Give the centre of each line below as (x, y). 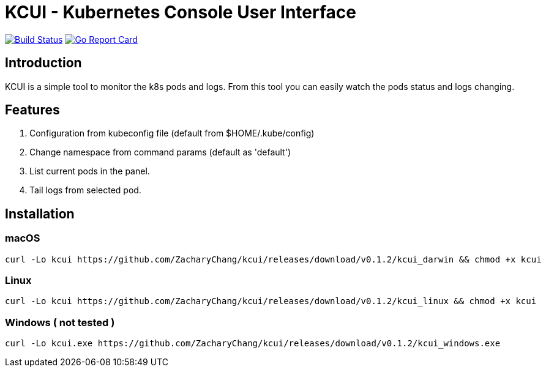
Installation (40, 214)
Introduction (43, 63)
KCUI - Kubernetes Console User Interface (181, 12)
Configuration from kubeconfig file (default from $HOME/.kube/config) (172, 133)
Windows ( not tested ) (60, 322)
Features (32, 110)
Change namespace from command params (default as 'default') (160, 152)
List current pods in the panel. (90, 171)
